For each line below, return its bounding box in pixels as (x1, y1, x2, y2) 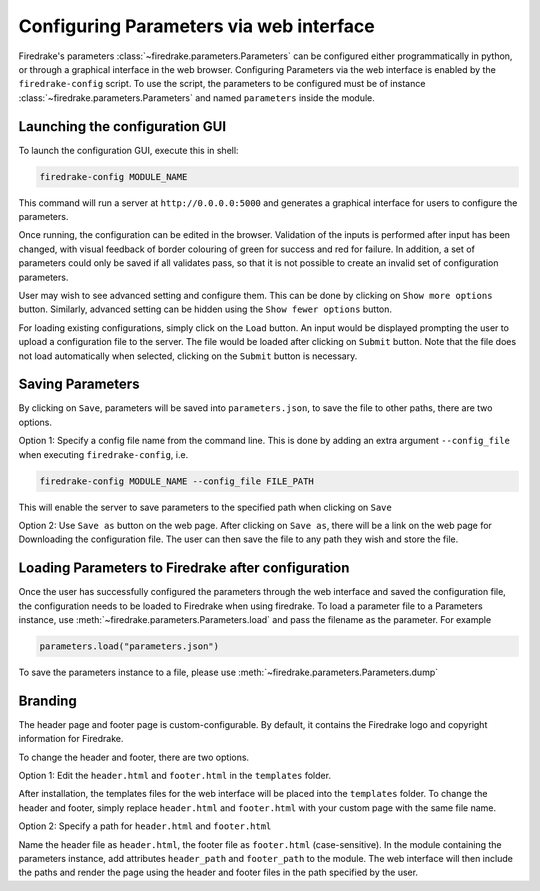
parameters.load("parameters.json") (39, 641, 220, 652)
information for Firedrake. (18, 733, 124, 745)
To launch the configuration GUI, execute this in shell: (18, 144, 239, 156)
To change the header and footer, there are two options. (18, 751, 250, 763)
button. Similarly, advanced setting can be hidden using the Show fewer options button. (18, 303, 393, 315)
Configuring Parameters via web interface (18, 15, 375, 37)
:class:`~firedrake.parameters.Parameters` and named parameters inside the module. (18, 91, 375, 104)
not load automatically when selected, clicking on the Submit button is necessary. (18, 350, 358, 362)
